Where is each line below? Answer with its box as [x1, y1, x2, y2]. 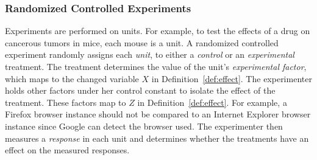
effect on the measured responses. [5, 144, 130, 156]
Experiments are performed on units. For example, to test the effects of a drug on [5, 24, 310, 37]
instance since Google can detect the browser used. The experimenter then [5, 119, 283, 132]
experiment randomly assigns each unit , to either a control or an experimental [5, 48, 294, 61]
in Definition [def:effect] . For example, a [137, 96, 287, 108]
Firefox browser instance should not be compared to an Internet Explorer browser [5, 108, 311, 120]
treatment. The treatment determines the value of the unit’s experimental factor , [5, 60, 307, 72]
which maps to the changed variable [5, 72, 139, 85]
